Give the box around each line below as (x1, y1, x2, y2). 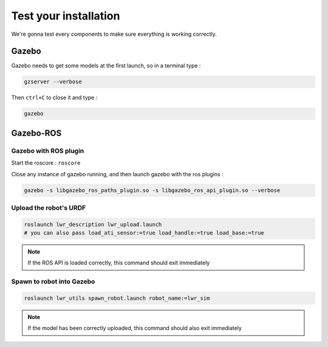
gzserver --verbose (24, 78, 82, 85)
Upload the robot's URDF (11, 204, 86, 212)
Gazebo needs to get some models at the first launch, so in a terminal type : (11, 62, 201, 69)
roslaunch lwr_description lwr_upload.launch (24, 221, 162, 228)
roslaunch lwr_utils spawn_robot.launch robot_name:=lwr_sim (24, 295, 210, 301)
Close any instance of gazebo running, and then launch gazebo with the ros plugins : (11, 170, 224, 177)
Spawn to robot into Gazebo (11, 277, 95, 286)
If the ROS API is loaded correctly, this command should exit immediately (27, 259, 210, 267)
